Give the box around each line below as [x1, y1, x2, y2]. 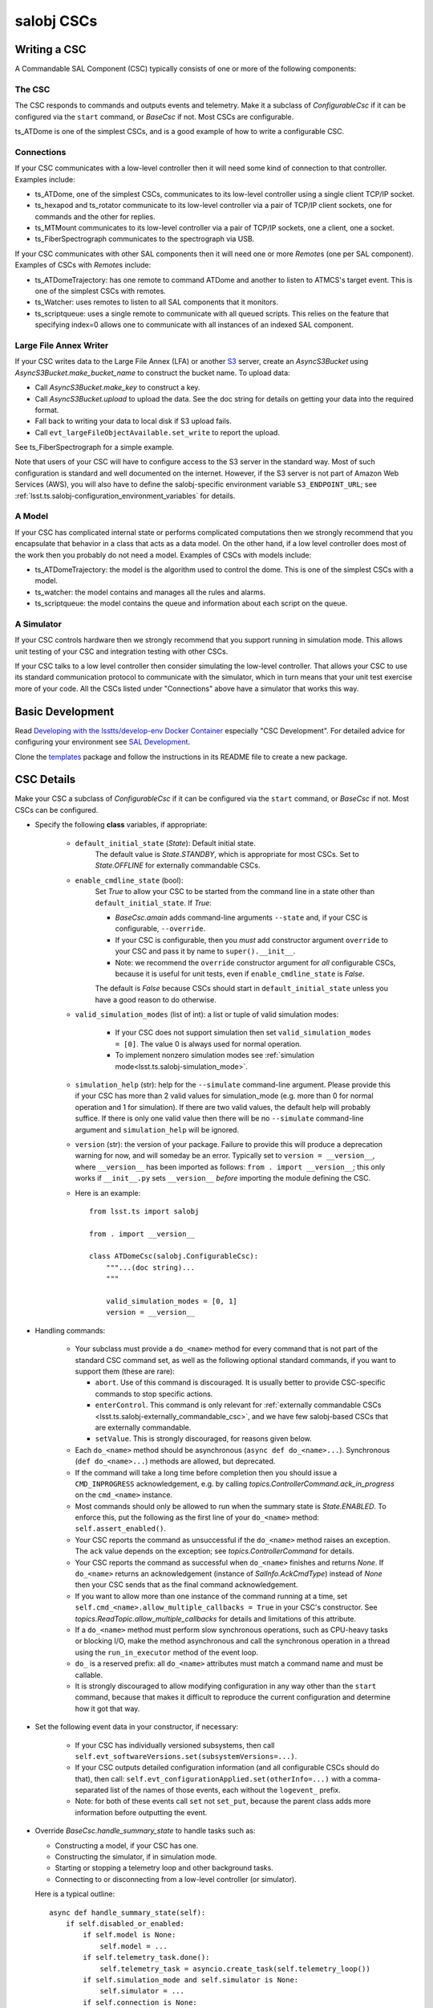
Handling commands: [34, 1325, 106, 1335]
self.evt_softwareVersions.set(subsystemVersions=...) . [75, 1751, 297, 1761]
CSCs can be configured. [14, 805, 99, 814]
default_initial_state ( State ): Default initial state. [75, 838, 256, 847]
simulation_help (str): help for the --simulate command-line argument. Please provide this [75, 1080, 391, 1090]
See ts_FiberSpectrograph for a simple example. [14, 443, 174, 452]
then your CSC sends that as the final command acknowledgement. [75, 1580, 298, 1590]
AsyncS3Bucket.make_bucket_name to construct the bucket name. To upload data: [14, 368, 290, 378]
